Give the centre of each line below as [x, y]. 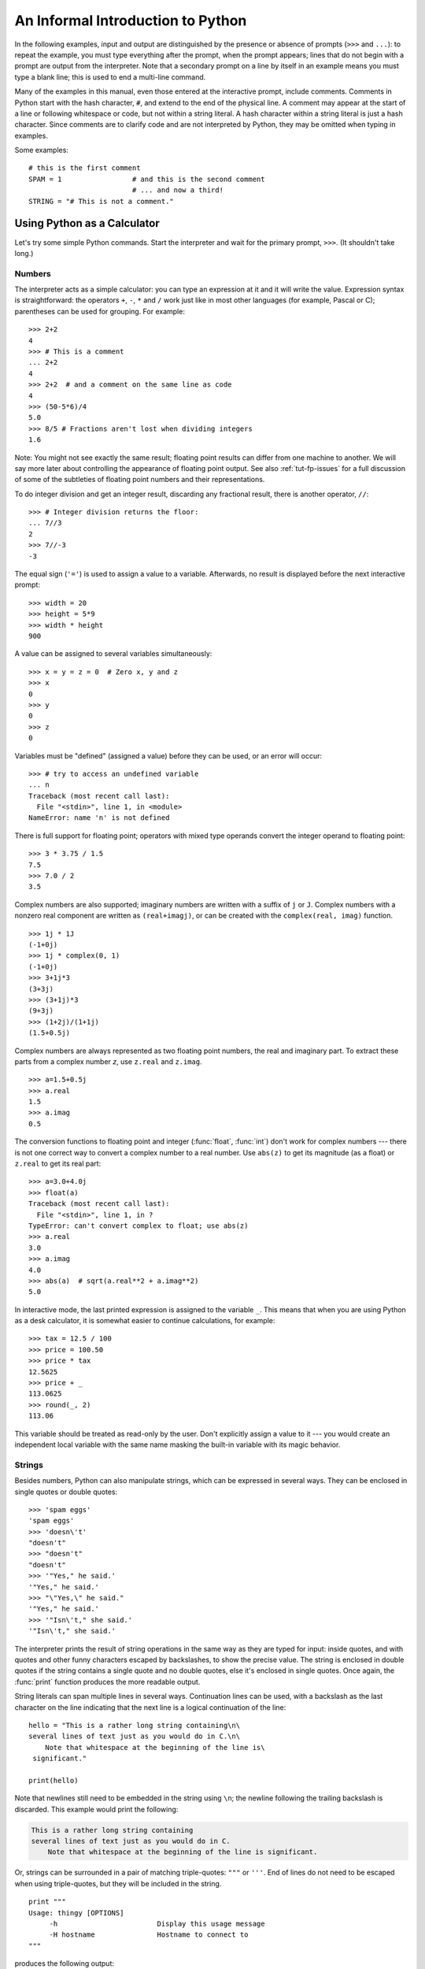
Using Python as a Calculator [87, 223]
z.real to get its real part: [58, 1164]
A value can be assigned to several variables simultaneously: [113, 654]
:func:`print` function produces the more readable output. [107, 1682]
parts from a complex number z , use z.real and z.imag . [108, 1061]
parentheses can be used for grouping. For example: [100, 311]
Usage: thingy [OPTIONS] [76, 1913]
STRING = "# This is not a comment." [102, 201]
